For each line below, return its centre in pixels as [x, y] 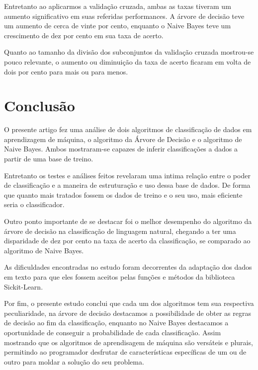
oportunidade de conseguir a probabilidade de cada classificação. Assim [113, 332]
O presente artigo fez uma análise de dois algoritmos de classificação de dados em [128, 129]
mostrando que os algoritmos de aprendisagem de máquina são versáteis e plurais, [129, 342]
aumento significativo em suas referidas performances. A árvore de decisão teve [124, 16]
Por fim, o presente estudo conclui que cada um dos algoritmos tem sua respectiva [129, 303]
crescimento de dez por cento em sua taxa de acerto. [84, 35]
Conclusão [40, 106]
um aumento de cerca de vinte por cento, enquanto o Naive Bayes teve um [118, 26]
